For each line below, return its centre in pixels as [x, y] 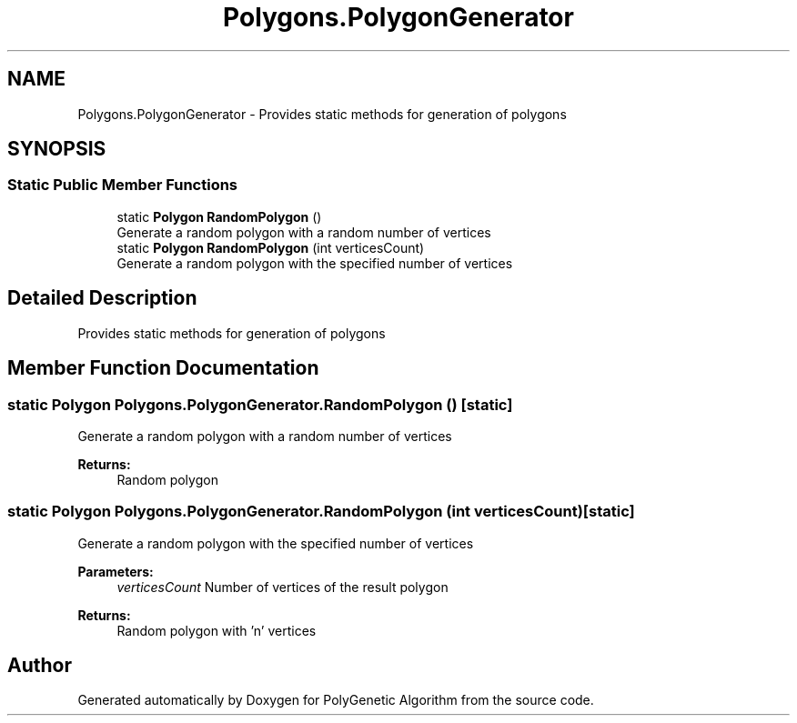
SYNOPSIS [57, 149]
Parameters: [116, 571]
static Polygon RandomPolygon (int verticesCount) [271, 247]
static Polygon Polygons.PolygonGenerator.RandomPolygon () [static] [260, 404]
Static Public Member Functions [123, 185]
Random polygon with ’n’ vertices [217, 630]
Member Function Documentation [163, 368]
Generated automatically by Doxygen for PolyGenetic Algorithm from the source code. [336, 700]
